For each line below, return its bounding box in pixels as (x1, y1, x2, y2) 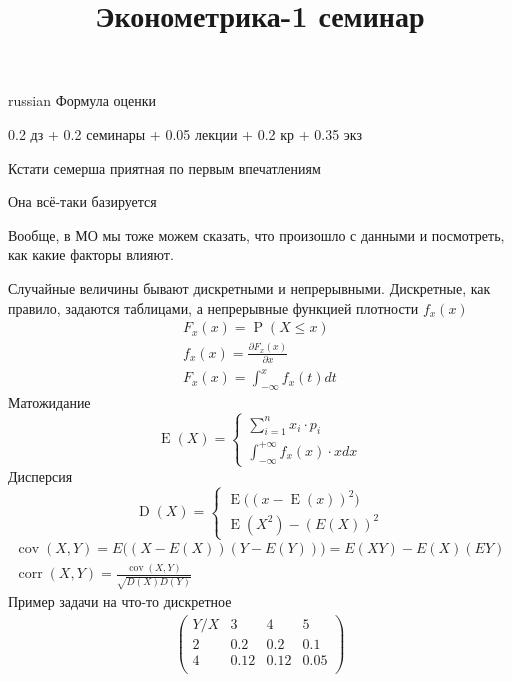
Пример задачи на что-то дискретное (8, 591, 232, 612)
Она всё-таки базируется (8, 191, 157, 212)
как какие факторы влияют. (8, 244, 174, 265)
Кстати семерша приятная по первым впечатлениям (8, 157, 321, 178)
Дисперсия (8, 465, 73, 486)
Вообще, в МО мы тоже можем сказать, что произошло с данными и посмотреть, (8, 224, 505, 245)
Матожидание (8, 392, 91, 413)
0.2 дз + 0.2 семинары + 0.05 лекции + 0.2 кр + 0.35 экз (8, 123, 362, 144)
